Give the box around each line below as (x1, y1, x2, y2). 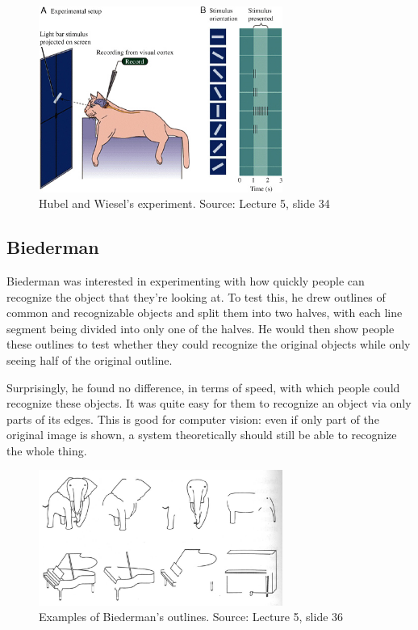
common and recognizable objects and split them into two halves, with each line (6, 304, 403, 321)
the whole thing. (6, 442, 87, 459)
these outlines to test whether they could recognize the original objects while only (6, 336, 411, 353)
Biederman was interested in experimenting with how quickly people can (6, 272, 365, 289)
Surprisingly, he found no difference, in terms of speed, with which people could (6, 378, 400, 395)
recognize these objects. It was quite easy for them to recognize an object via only (6, 395, 412, 412)
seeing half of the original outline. (6, 351, 173, 368)
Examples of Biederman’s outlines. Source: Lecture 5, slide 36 (39, 608, 344, 625)
